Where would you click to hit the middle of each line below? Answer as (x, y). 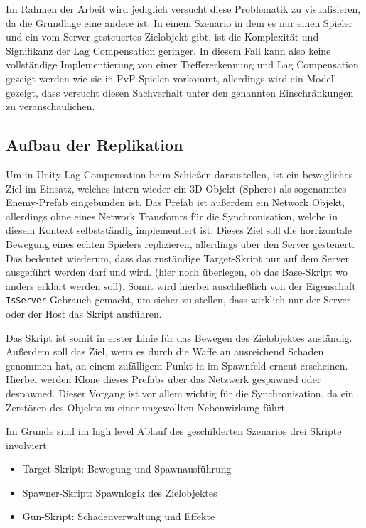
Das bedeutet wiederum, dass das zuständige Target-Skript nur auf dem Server (178, 258)
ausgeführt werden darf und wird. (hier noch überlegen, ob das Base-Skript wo (177, 272)
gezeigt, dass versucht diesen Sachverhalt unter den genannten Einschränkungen (180, 92)
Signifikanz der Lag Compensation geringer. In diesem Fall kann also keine (168, 50)
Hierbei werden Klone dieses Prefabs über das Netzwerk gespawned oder (163, 379)
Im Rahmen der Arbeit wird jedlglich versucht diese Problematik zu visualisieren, (183, 9)
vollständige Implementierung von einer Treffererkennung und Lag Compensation (182, 64)
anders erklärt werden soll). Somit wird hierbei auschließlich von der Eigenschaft (181, 285)
